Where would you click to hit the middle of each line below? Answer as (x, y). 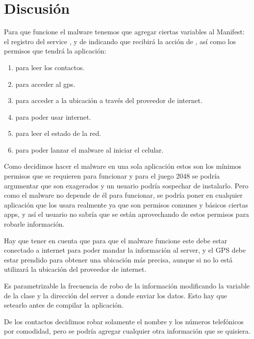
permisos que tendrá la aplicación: (55, 51)
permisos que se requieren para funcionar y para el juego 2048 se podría (112, 176)
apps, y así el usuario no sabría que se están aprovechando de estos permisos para (127, 214)
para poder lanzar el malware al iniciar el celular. (89, 149)
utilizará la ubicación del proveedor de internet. (75, 269)
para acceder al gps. (45, 84)
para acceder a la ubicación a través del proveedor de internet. (109, 100)
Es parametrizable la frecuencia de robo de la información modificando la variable (127, 286)
